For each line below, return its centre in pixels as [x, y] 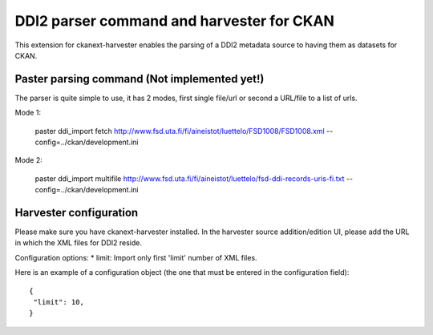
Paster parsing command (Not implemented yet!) [140, 79]
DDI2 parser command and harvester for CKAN [174, 21]
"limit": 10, [59, 302]
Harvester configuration [77, 213]
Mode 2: [29, 160]
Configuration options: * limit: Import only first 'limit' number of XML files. [136, 257]
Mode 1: [28, 113]
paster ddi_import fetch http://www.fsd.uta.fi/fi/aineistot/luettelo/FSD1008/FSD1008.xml [180, 131]
